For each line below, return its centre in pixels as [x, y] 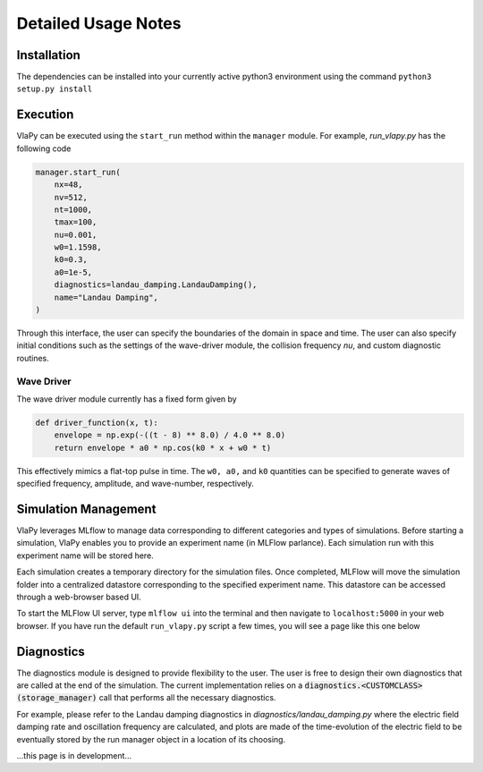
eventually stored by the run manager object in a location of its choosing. [151, 739]
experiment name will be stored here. [85, 556]
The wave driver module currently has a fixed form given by [127, 399]
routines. [33, 358]
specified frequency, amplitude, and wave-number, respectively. [136, 484]
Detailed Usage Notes [99, 23]
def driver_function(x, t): [97, 422]
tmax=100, [76, 222]
